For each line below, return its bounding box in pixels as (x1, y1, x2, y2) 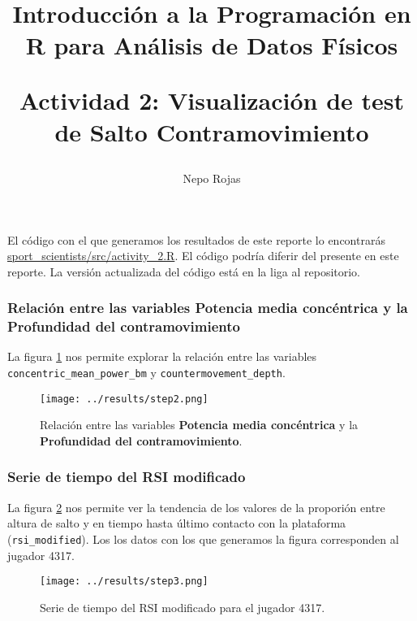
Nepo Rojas (183, 169, 241, 186)
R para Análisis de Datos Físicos (25, 28, 398, 62)
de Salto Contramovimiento (54, 115, 369, 148)
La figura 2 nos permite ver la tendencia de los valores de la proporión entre (7, 498, 385, 515)
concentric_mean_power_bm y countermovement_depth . (7, 364, 286, 381)
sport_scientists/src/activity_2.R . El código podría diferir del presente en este (7, 247, 399, 264)
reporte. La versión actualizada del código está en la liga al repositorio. (7, 263, 361, 280)
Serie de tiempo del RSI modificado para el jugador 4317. (40, 598, 325, 615)
